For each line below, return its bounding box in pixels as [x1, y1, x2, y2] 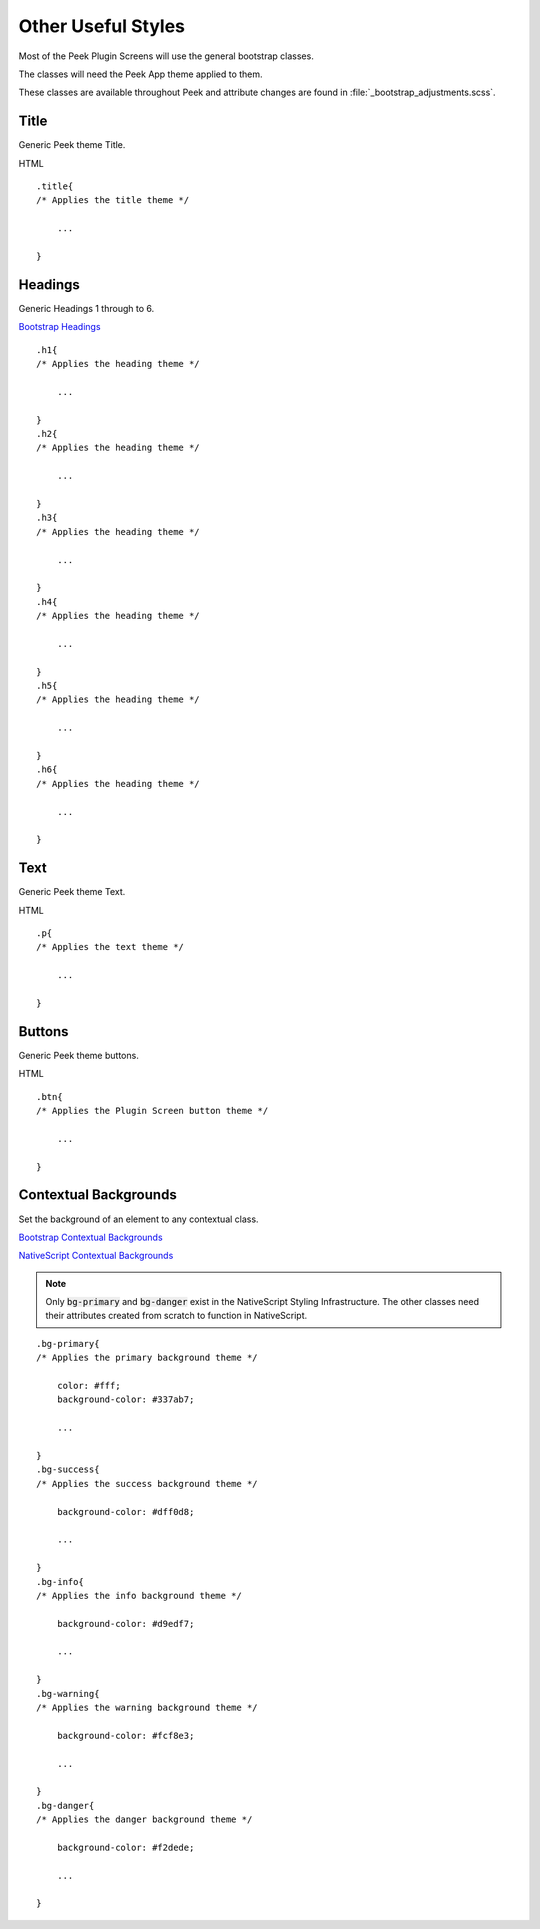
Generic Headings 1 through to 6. [18, 302, 155, 314]
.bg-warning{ [36, 1688, 100, 1699]
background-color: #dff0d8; [56, 1506, 195, 1517]
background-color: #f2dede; [56, 1841, 195, 1853]
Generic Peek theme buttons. [18, 1049, 139, 1061]
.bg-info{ [36, 1576, 84, 1587]
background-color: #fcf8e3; [56, 1730, 195, 1741]
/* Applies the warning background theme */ [36, 1702, 259, 1714]
